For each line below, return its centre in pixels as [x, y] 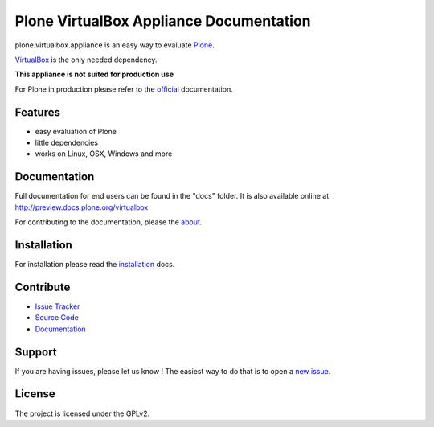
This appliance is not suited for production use [94, 74]
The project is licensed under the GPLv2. [82, 413]
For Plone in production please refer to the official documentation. [124, 89]
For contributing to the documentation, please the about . [108, 222]
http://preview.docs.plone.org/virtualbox [82, 207]
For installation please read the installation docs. [95, 264]
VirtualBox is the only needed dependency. [86, 60]
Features [37, 112]
